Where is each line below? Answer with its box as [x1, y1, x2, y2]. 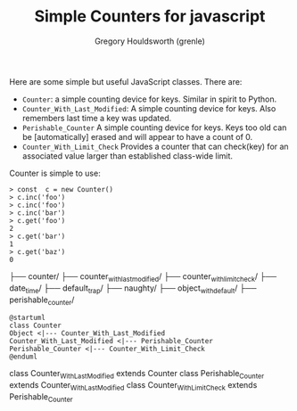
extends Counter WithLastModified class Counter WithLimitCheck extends [9, 380, 258, 392]
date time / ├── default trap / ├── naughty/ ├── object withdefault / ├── [9, 283, 257, 295]
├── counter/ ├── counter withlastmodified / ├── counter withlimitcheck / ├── [9, 270, 277, 284]
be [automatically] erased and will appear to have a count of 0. [21, 131, 253, 142]
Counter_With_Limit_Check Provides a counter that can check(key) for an [21, 141, 289, 152]
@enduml [9, 352, 38, 362]
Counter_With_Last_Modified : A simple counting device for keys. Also [21, 103, 276, 113]
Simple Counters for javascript [34, 6, 266, 27]
